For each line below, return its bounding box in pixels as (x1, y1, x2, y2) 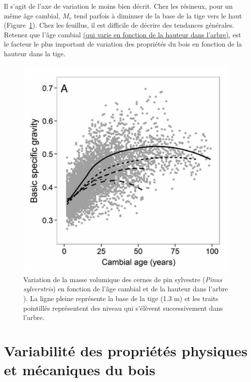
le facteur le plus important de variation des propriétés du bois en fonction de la (4, 39, 242, 49)
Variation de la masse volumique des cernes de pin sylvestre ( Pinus (23, 274, 222, 284)
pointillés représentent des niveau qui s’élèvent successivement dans (23, 302, 223, 313)
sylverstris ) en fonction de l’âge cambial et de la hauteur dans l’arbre (23, 284, 228, 294)
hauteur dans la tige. (4, 48, 65, 58)
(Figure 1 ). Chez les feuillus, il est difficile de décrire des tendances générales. (4, 20, 235, 30)
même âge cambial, (4, 10, 61, 20)
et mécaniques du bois (4, 360, 156, 380)
